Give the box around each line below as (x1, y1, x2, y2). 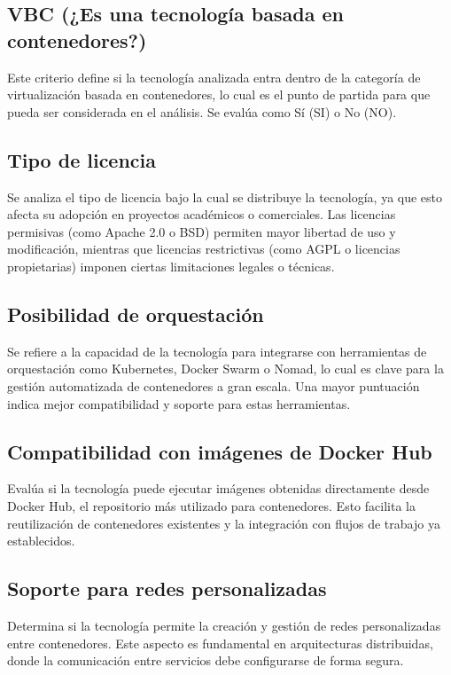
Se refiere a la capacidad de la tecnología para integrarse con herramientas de (7, 341, 427, 360)
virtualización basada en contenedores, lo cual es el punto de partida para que (7, 85, 431, 104)
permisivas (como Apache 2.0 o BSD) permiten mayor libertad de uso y (7, 222, 396, 240)
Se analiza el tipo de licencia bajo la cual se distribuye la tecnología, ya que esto (7, 187, 443, 206)
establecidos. (7, 531, 75, 550)
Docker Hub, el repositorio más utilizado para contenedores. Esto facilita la (7, 496, 416, 514)
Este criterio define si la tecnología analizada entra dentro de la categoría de (7, 67, 421, 86)
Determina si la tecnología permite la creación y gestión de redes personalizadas (7, 616, 441, 634)
